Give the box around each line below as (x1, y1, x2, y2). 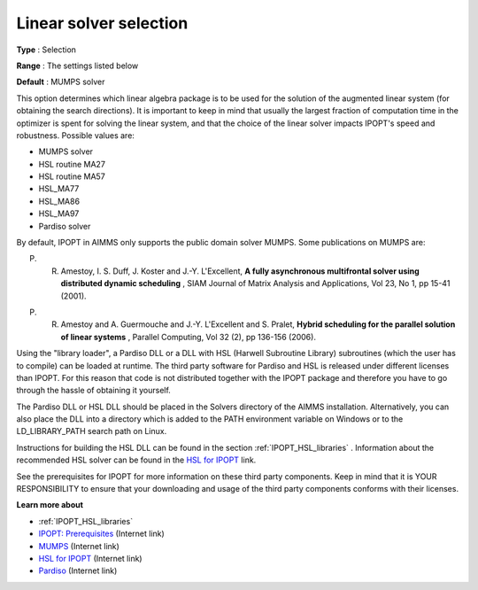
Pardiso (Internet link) (38, 565, 118, 576)
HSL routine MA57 (38, 171, 105, 182)
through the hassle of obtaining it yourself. (16, 385, 172, 396)
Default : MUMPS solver (16, 76, 105, 88)
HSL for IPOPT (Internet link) (38, 554, 143, 563)
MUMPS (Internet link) (38, 540, 119, 551)
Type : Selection (16, 44, 77, 55)
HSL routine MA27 (38, 159, 106, 169)
